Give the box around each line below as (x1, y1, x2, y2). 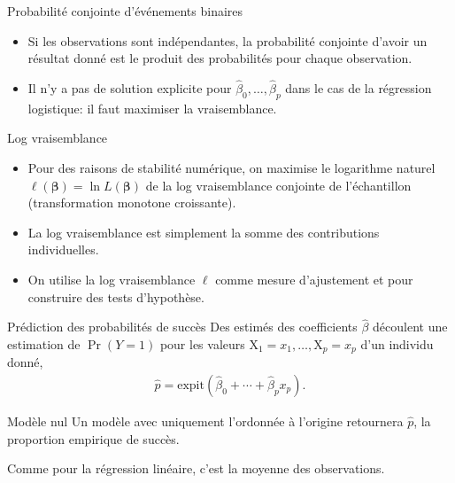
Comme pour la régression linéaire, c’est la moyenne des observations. (7, 459, 385, 478)
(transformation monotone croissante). (27, 193, 236, 212)
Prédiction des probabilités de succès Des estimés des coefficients (7, 317, 358, 336)
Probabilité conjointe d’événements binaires (7, 2, 243, 19)
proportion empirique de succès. (7, 429, 180, 448)
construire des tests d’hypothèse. (27, 287, 204, 306)
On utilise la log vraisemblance (27, 269, 196, 288)
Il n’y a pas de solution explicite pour (27, 79, 232, 97)
